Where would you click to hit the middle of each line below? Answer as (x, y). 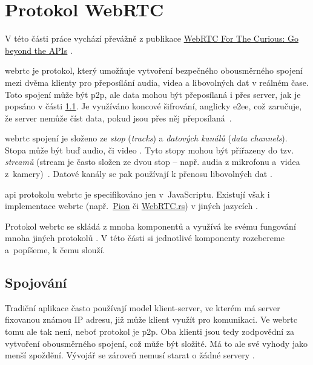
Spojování (36, 283)
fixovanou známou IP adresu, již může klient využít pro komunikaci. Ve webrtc (151, 319)
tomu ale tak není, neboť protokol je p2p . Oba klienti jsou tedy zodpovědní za (150, 331)
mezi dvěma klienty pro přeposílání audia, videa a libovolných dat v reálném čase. (157, 82)
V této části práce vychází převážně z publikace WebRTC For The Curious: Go (152, 38)
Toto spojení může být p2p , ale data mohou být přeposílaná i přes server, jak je (153, 94)
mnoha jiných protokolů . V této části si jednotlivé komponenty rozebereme (145, 238)
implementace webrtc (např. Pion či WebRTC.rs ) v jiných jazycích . (131, 206)
